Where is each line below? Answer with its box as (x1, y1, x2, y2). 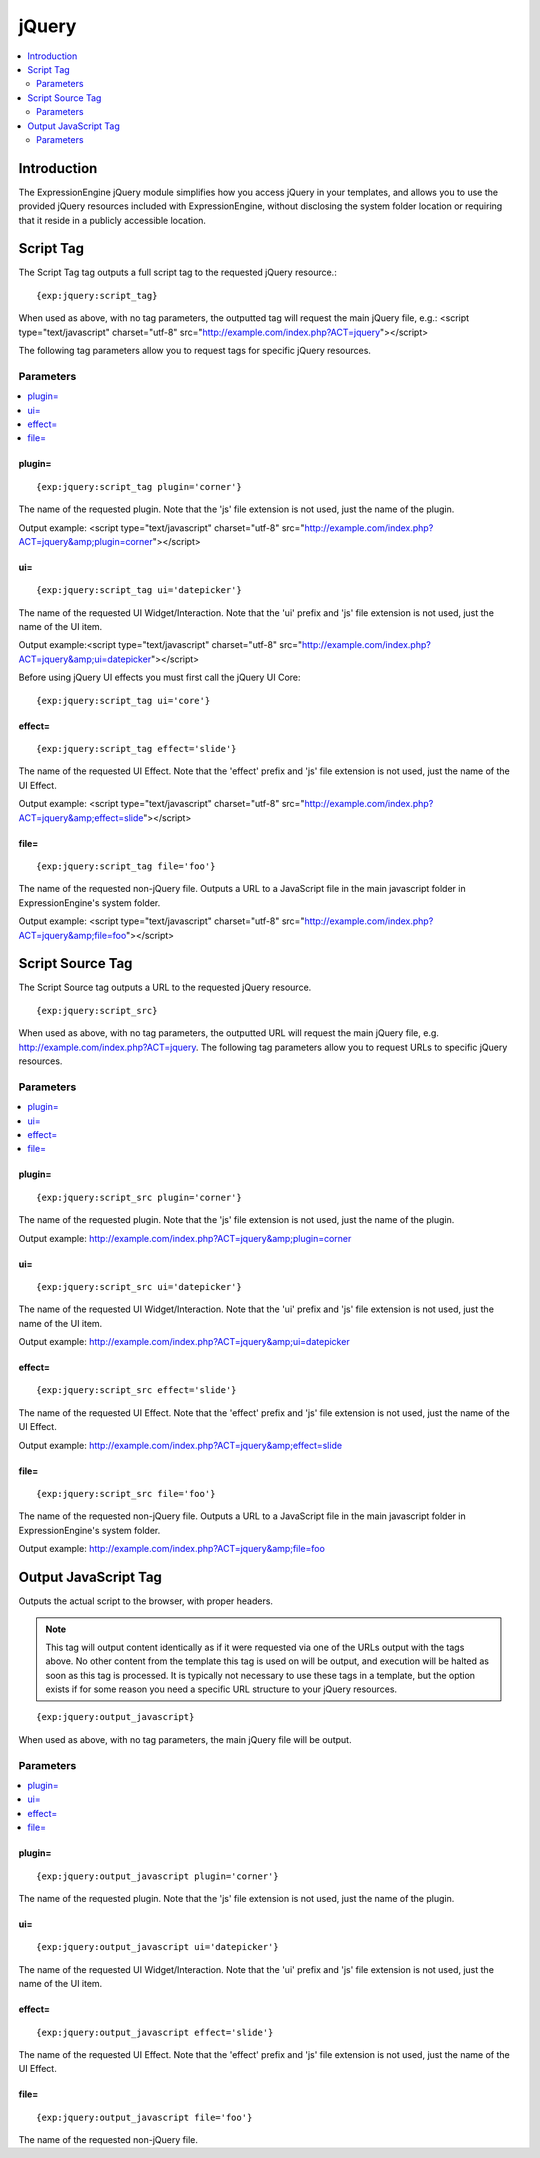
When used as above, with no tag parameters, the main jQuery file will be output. (18, 1733, 352, 1745)
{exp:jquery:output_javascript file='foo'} (36, 2111, 253, 2123)
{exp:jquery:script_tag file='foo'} (36, 861, 216, 872)
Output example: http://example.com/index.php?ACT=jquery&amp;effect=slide (18, 1439, 343, 1451)
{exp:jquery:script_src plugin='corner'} (36, 1191, 242, 1203)
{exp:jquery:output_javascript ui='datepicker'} (36, 1941, 279, 1953)
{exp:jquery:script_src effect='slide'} (36, 1385, 237, 1396)
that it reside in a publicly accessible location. (18, 214, 207, 226)
